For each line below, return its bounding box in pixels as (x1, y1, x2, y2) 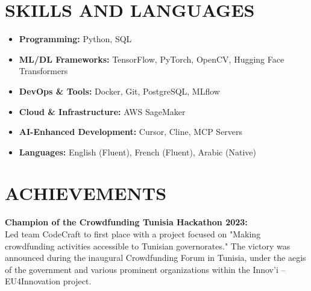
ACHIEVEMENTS (5, 181, 167, 205)
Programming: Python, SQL (19, 33, 132, 45)
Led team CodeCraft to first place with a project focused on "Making (5, 228, 261, 240)
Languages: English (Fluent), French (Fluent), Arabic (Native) (19, 145, 256, 158)
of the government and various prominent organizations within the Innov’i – (5, 263, 286, 275)
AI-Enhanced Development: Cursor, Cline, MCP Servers (19, 125, 243, 138)
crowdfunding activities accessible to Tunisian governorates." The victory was (5, 239, 291, 252)
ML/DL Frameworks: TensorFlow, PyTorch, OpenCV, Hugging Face (19, 52, 284, 65)
